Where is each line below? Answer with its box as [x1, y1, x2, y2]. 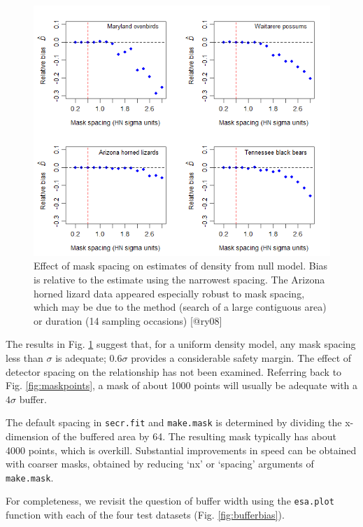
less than [6, 350, 43, 365]
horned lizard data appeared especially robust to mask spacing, [34, 286, 305, 300]
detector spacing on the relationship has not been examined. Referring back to [6, 364, 342, 379]
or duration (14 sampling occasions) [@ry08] [34, 313, 222, 328]
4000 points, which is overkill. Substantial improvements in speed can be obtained [6, 442, 357, 457]
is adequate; [55, 350, 106, 365]
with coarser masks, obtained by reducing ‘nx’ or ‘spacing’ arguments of [6, 456, 314, 471]
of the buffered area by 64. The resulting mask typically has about [52, 428, 336, 443]
